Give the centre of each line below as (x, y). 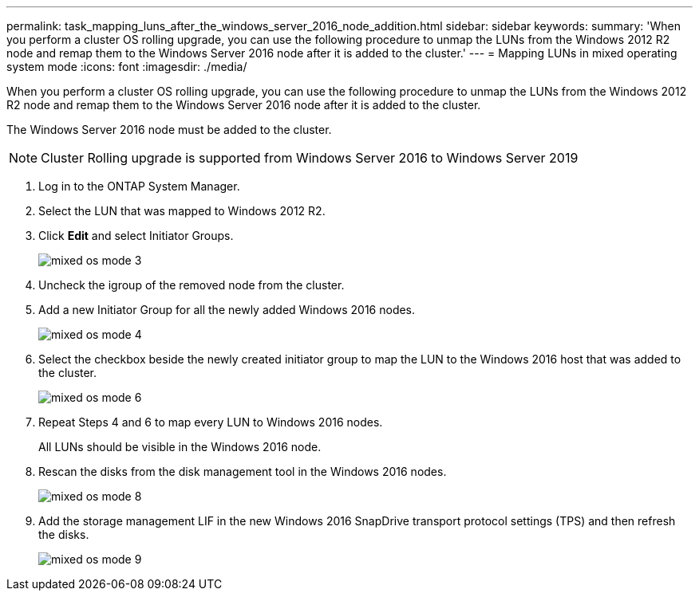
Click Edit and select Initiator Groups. (136, 236)
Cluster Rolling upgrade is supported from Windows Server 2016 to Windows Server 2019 (310, 158)
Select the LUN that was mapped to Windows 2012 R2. (182, 211)
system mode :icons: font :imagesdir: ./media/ (127, 67)
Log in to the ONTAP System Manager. (139, 186)
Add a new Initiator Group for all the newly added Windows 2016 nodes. (227, 310)
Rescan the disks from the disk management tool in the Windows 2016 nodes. (243, 471)
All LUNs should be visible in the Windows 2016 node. (180, 447)
